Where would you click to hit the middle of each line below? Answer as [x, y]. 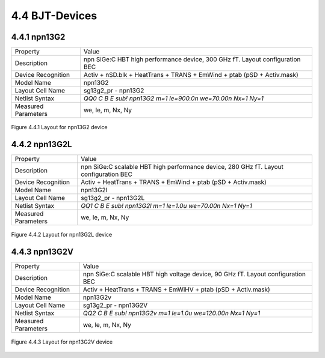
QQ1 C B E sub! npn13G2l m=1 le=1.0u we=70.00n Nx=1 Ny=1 [166, 205]
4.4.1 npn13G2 [38, 37]
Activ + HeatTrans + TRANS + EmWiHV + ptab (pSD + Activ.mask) [176, 290]
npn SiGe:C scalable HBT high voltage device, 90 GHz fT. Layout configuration [194, 274]
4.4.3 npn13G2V [42, 251]
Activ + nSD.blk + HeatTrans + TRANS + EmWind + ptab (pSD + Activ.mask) [191, 75]
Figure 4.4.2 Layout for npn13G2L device [62, 234]
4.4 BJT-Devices [54, 16]
